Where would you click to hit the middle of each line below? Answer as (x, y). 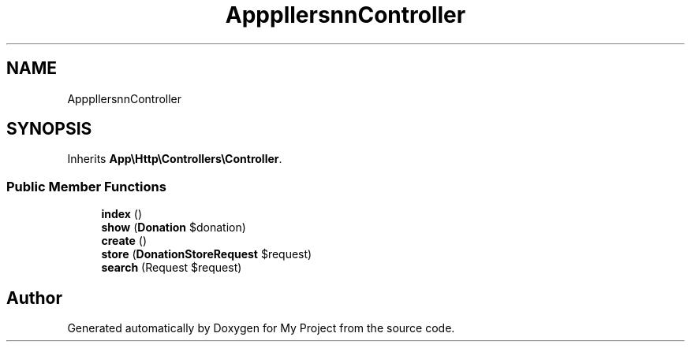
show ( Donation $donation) (174, 228)
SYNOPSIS (49, 129)
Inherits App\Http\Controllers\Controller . (175, 159)
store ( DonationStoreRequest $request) (207, 254)
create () (124, 241)
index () (122, 214)
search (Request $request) (172, 268)
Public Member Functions (86, 186)
